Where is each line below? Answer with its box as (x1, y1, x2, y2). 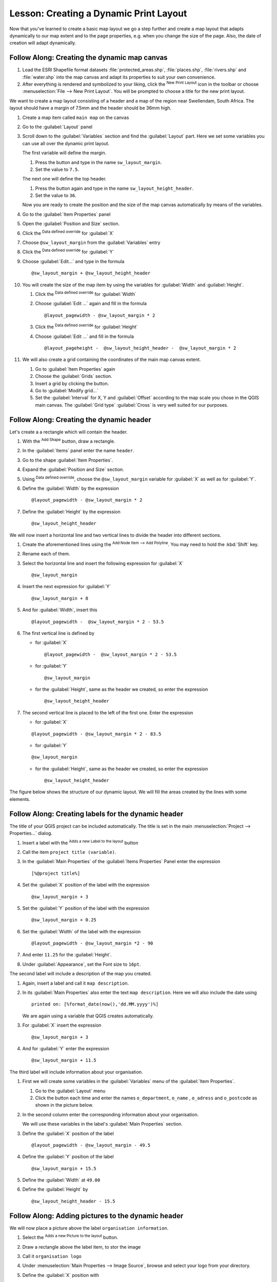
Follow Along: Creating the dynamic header (9, 415, 151, 424)
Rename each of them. (22, 551, 70, 557)
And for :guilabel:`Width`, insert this (22, 607, 97, 613)
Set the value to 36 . (35, 192, 76, 198)
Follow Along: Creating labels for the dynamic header (9, 809, 184, 818)
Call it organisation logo (22, 1253, 82, 1259)
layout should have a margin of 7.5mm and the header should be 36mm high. (9, 105, 172, 111)
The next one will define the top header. (22, 176, 107, 182)
